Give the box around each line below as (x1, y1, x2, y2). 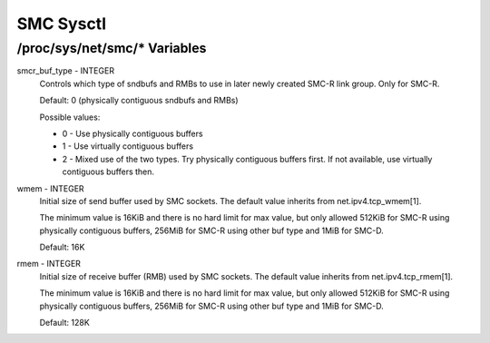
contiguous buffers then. (62, 166, 154, 177)
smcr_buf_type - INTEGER (16, 65, 115, 76)
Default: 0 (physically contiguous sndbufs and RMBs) (39, 95, 240, 106)
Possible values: (39, 112, 101, 122)
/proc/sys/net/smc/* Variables (16, 40, 207, 56)
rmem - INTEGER (16, 259, 82, 269)
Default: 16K (39, 241, 85, 253)
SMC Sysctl (16, 14, 107, 34)
